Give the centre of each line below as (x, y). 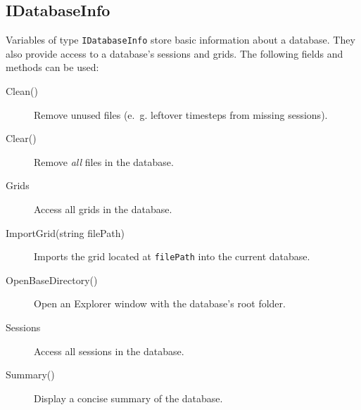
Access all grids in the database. (103, 209)
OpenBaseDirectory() (52, 280)
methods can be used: (52, 67)
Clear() (21, 138)
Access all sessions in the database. (109, 351)
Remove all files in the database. (104, 161)
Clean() (22, 91)
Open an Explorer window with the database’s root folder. (160, 303)
